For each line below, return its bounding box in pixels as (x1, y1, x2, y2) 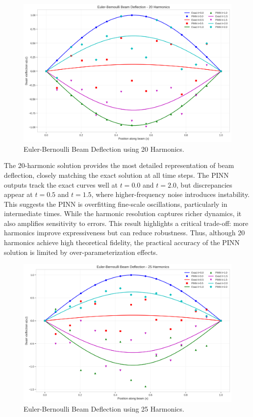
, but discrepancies (176, 179, 232, 190)
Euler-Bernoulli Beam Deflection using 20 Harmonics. (24, 143, 184, 154)
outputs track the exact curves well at (4, 179, 118, 190)
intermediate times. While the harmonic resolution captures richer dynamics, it (4, 208, 242, 219)
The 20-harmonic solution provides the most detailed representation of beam (4, 160, 234, 170)
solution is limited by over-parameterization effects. (4, 247, 158, 257)
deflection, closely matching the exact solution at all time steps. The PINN (4, 169, 229, 180)
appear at (4, 189, 33, 199)
